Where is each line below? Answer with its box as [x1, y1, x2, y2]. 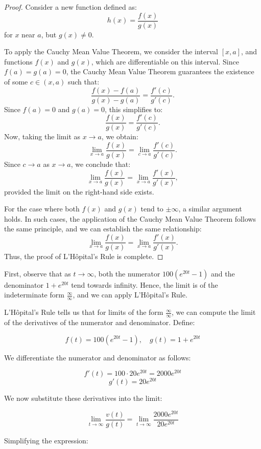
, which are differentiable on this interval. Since [91, 56, 239, 67]
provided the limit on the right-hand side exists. [4, 186, 154, 197]
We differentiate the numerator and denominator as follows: [4, 352, 191, 362]
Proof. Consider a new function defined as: [4, 2, 137, 12]
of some [4, 76, 28, 87]
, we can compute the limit [171, 307, 256, 317]
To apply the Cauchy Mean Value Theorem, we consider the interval [4, 46, 219, 57]
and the [211, 268, 235, 279]
